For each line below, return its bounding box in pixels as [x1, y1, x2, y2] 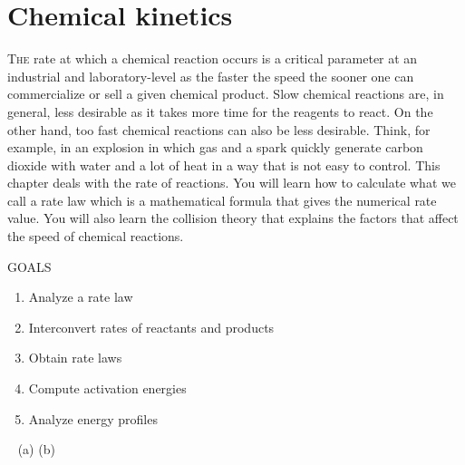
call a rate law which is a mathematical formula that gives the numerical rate [7, 190, 437, 209]
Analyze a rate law [28, 287, 133, 306]
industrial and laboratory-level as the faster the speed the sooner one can [7, 66, 414, 85]
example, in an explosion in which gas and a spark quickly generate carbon [7, 138, 423, 157]
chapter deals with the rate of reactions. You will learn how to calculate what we [7, 173, 456, 192]
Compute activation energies [28, 379, 187, 398]
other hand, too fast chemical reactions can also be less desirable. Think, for [7, 120, 431, 139]
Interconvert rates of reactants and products [28, 317, 275, 336]
